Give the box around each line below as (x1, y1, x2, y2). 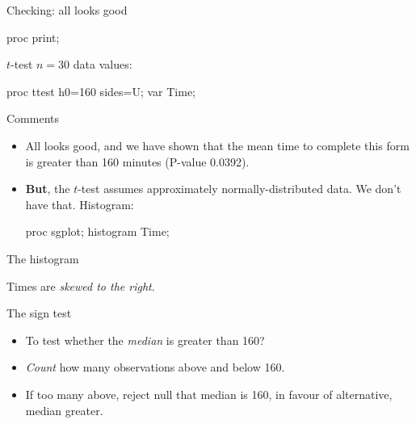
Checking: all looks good (6, 2, 128, 18)
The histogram (6, 250, 79, 267)
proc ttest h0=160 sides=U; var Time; (6, 82, 196, 99)
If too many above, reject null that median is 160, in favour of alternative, (25, 385, 393, 402)
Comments (6, 110, 60, 127)
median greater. (25, 401, 103, 418)
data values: (73, 56, 132, 73)
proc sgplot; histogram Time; (25, 223, 170, 240)
